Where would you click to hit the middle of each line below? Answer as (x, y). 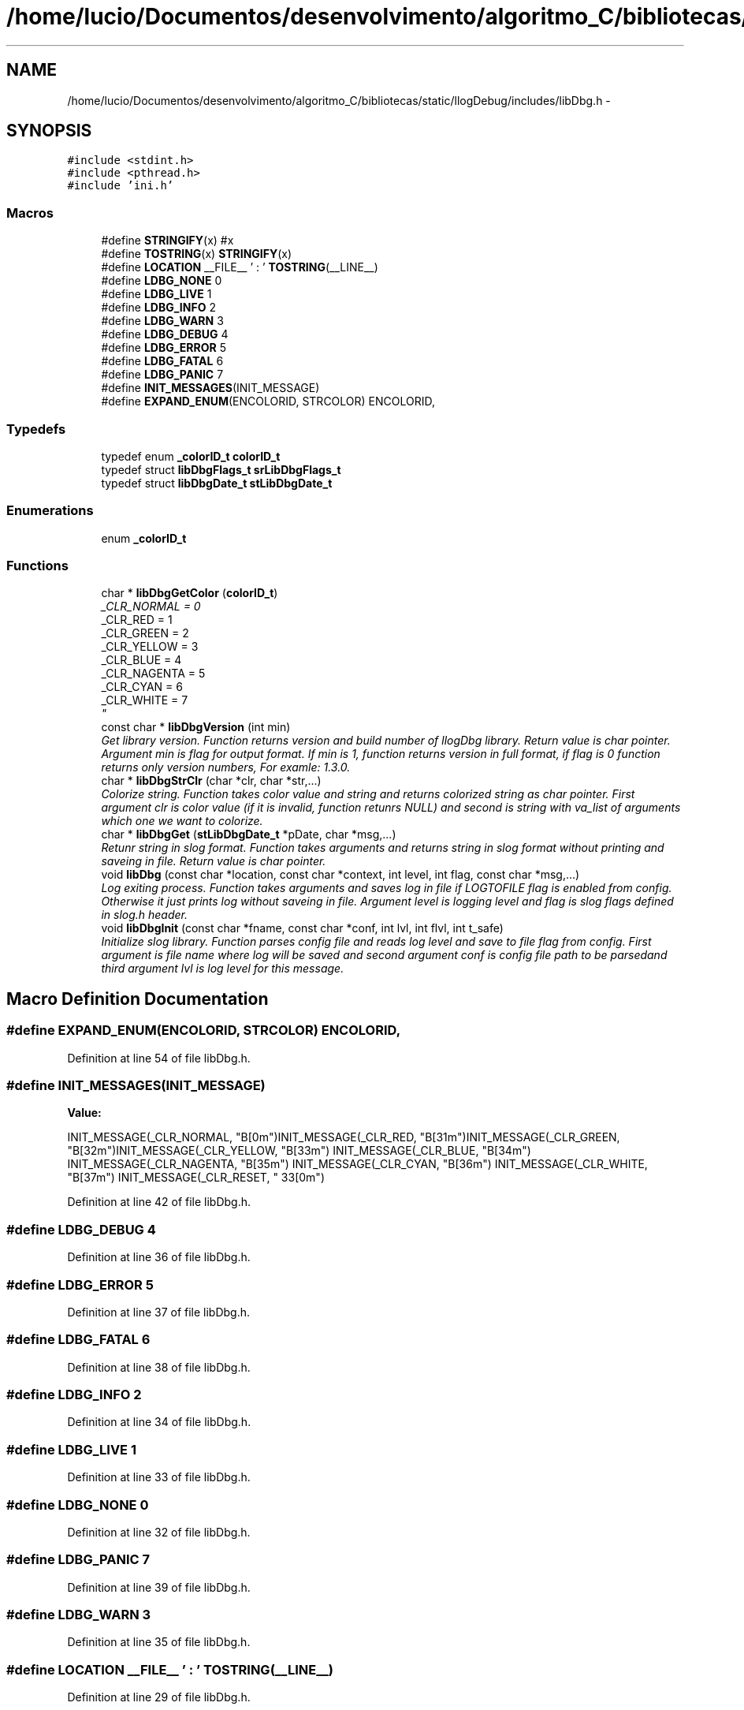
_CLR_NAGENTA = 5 (153, 674)
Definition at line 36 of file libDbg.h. (159, 1257)
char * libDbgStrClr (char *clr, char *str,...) (211, 781)
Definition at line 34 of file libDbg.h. (159, 1422)
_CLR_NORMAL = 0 (151, 607)
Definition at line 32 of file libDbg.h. (159, 1532)
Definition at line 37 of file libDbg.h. (159, 1312)
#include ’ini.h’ (121, 186)
